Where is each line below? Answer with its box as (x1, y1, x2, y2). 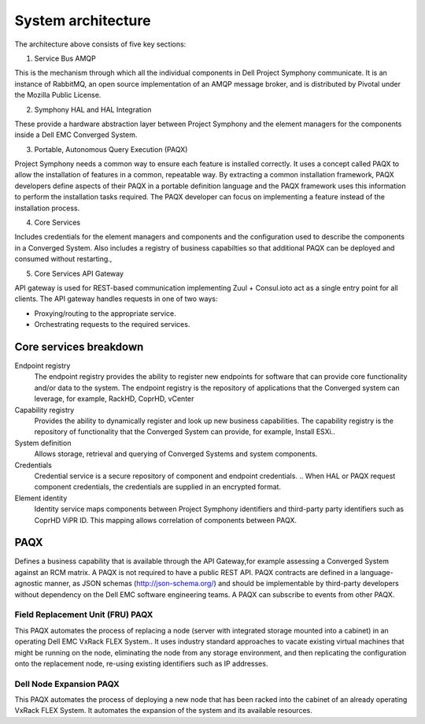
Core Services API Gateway (34, 269, 124, 278)
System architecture (14, 12, 151, 29)
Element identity (14, 493, 68, 503)
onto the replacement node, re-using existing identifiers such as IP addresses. (14, 659, 268, 668)
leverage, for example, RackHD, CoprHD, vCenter (34, 394, 194, 403)
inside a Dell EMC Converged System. (14, 130, 138, 139)
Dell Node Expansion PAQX (14, 678, 120, 689)
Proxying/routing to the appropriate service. (34, 308, 176, 318)
